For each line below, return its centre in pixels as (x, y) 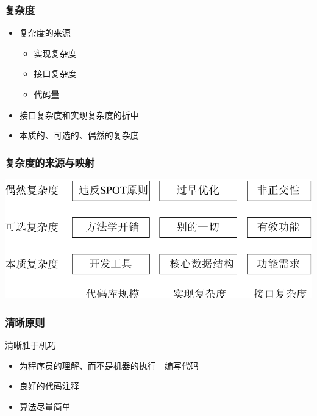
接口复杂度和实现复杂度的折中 (79, 114)
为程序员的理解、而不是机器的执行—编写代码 (109, 365)
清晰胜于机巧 (30, 345)
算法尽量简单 (45, 406)
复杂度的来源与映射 (50, 162)
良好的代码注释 (49, 386)
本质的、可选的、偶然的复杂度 (79, 135)
